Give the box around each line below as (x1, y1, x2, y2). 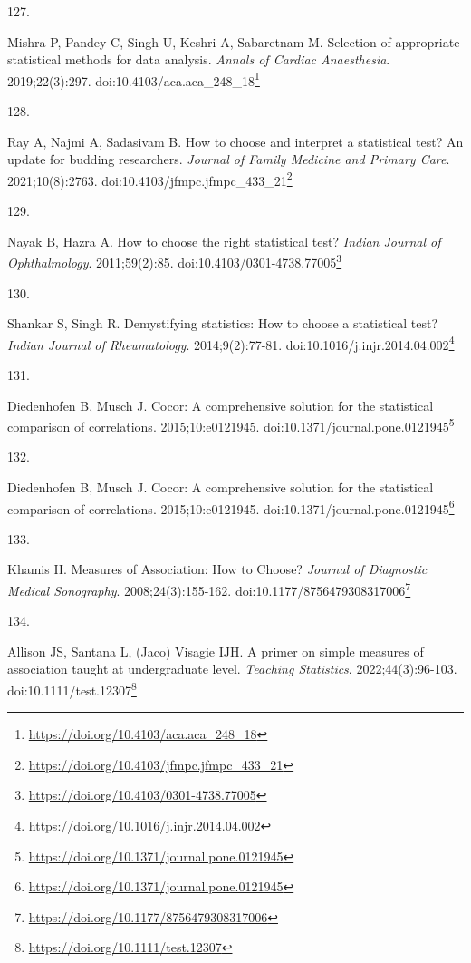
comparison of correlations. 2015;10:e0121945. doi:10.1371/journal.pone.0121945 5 (7, 414, 455, 435)
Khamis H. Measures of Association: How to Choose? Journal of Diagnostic (7, 559, 428, 579)
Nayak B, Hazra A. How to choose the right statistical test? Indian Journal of (7, 231, 441, 250)
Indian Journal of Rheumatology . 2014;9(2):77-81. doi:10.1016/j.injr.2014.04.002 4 (7, 332, 455, 354)
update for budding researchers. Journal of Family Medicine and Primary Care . (7, 150, 450, 169)
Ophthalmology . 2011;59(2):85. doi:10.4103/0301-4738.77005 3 (7, 250, 342, 271)
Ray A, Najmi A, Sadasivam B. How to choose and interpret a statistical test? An (7, 131, 464, 151)
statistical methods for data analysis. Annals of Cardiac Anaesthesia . (7, 50, 390, 69)
